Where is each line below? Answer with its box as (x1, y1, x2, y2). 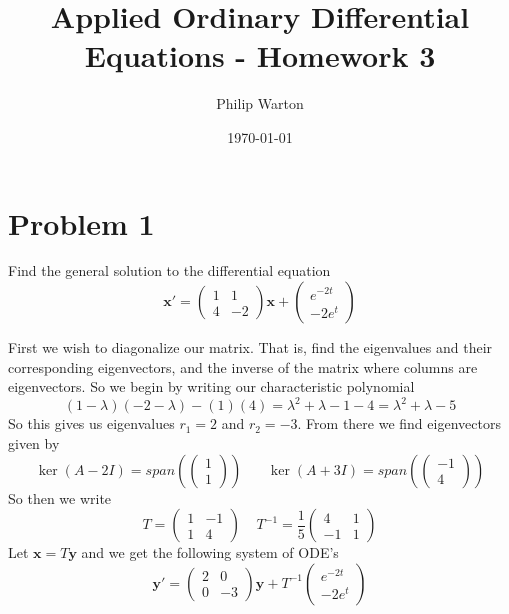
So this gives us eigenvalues (8, 413, 175, 434)
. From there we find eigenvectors (297, 413, 501, 434)
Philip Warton (216, 93, 304, 114)
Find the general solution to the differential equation (8, 260, 331, 281)
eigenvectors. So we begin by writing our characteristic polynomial (8, 376, 415, 397)
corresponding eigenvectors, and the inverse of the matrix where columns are (8, 356, 478, 377)
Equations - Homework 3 (84, 35, 436, 76)
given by (8, 432, 60, 453)
